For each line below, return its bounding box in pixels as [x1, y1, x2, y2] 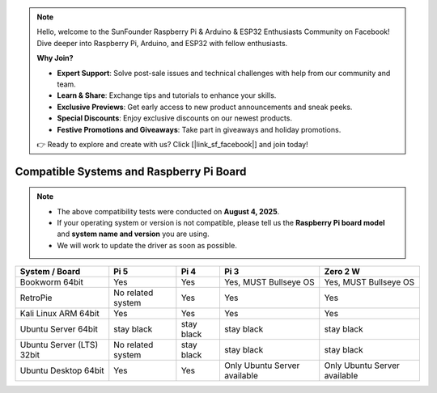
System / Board [19, 266, 81, 277]
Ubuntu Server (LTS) [19, 340, 99, 351]
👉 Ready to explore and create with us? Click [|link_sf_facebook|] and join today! [36, 139, 308, 149]
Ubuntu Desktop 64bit [19, 365, 104, 376]
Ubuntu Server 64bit [19, 323, 99, 335]
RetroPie [19, 292, 53, 303]
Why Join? [36, 53, 74, 63]
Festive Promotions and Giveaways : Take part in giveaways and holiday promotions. [57, 125, 342, 134]
